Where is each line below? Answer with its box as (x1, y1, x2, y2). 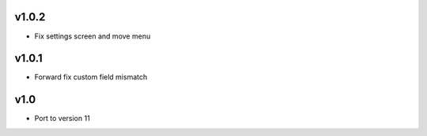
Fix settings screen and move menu (34, 31, 151, 41)
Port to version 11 (34, 114, 90, 123)
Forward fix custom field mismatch (34, 72, 148, 82)
